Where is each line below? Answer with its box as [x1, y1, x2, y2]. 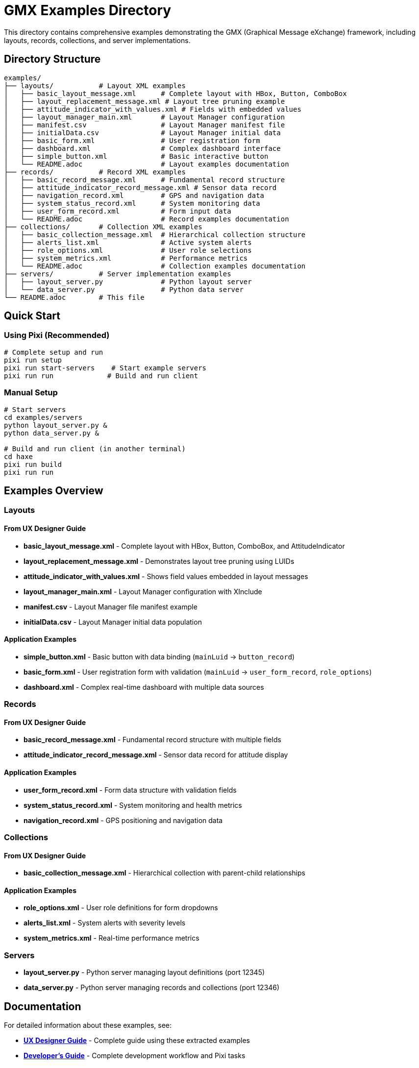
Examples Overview [4, 484, 103, 497]
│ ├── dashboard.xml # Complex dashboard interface [4, 144, 281, 152]
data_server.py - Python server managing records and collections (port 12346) [24, 983, 280, 992]
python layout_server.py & [4, 421, 107, 429]
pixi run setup [4, 356, 62, 364]
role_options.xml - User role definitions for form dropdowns [24, 903, 218, 912]
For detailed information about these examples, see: [4, 1021, 172, 1030]
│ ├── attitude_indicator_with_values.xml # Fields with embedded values [4, 105, 301, 113]
